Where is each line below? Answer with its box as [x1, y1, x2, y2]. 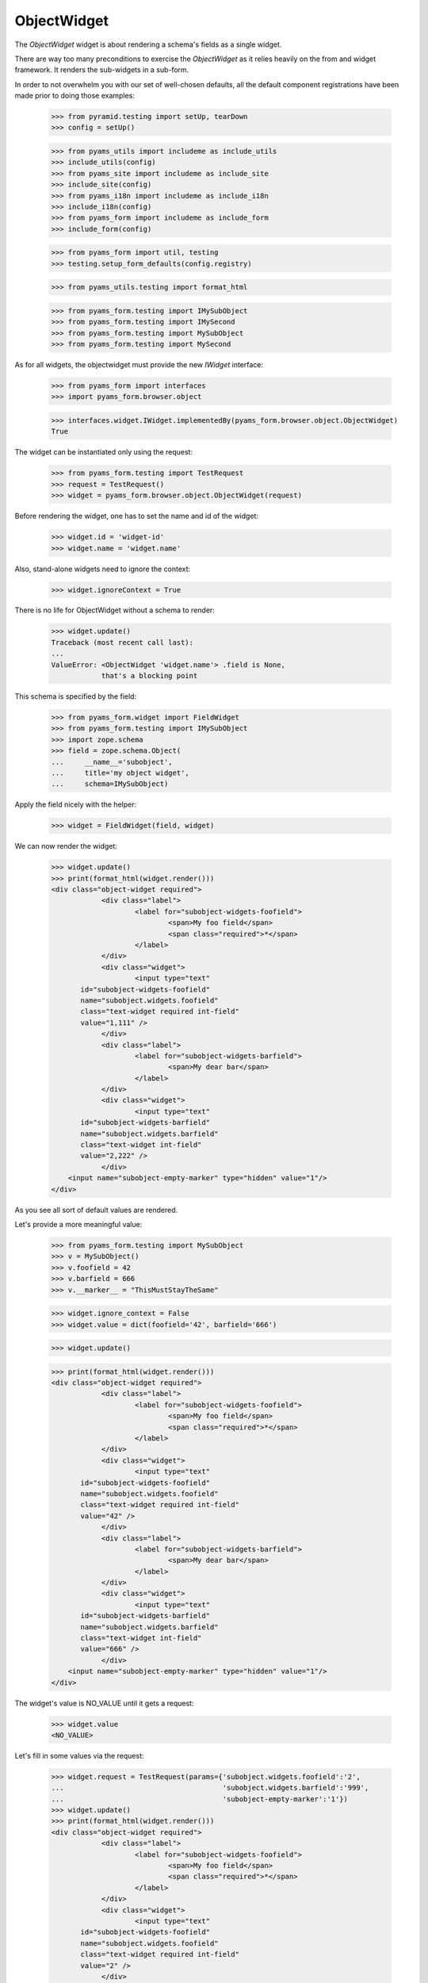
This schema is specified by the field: [14, 692, 137, 701]
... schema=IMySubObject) [51, 780, 169, 788]
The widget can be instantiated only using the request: [14, 447, 193, 457]
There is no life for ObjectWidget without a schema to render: [14, 605, 216, 615]
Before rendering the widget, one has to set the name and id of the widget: [14, 512, 259, 521]
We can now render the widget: [14, 842, 118, 851]
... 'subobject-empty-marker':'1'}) [51, 1794, 349, 1804]
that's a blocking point [101, 671, 198, 681]
